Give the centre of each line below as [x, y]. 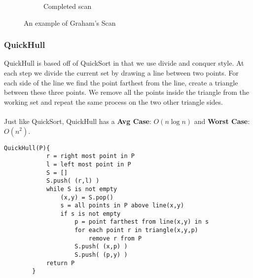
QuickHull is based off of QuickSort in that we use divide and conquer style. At [124, 63]
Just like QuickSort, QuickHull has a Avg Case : [78, 121]
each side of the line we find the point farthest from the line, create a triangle [121, 82]
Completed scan [68, 6]
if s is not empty [90, 214]
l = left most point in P [89, 164]
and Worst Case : [222, 121]
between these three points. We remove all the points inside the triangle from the [127, 92]
